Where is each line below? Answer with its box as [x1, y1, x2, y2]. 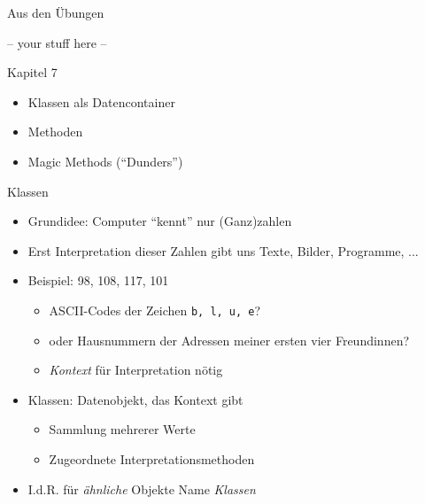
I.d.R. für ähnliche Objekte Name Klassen [27, 479, 256, 498]
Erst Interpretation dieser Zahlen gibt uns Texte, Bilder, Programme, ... [27, 241, 419, 260]
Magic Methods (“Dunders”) [27, 151, 183, 170]
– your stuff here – [7, 33, 107, 51]
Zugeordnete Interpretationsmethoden [49, 449, 255, 468]
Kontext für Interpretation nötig [49, 361, 223, 379]
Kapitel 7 [7, 63, 58, 81]
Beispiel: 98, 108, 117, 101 [27, 271, 169, 290]
